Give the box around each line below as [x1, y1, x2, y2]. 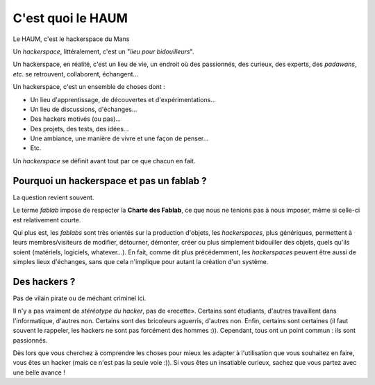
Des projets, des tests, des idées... [30, 124, 129, 133]
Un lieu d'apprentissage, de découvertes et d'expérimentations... [30, 95, 217, 104]
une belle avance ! [12, 368, 65, 377]
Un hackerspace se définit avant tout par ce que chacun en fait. [12, 156, 196, 165]
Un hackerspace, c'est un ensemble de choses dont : [12, 83, 166, 91]
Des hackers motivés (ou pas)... [30, 115, 122, 123]
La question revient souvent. [12, 193, 94, 202]
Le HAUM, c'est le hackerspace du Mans [12, 35, 130, 43]
